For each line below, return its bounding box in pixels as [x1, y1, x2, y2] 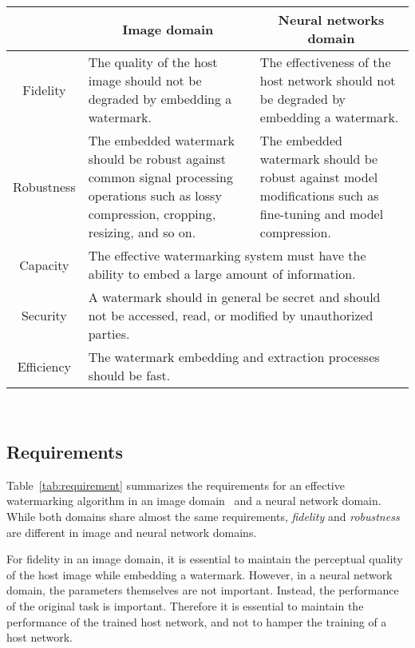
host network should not [259, 71, 396, 89]
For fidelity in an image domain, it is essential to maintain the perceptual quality [6, 551, 403, 567]
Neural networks [278, 10, 385, 29]
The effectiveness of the [259, 53, 391, 71]
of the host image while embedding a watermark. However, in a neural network [6, 566, 393, 582]
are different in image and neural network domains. [6, 523, 257, 540]
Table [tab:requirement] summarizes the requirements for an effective [6, 476, 345, 493]
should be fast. [88, 366, 171, 384]
